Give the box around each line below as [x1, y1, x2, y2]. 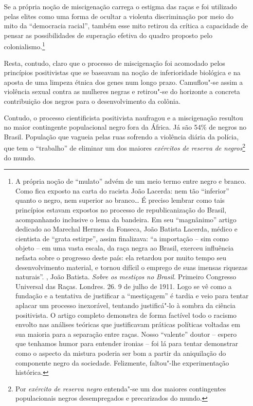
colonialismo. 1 [4, 40, 45, 52]
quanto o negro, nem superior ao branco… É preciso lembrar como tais [15, 195, 225, 205]
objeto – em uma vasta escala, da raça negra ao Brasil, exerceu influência [15, 243, 234, 253]
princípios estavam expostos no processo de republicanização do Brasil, [15, 205, 227, 214]
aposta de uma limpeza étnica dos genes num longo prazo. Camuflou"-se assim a [4, 77, 243, 87]
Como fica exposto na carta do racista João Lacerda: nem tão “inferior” [15, 185, 229, 195]
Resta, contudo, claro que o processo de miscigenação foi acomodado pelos [4, 58, 225, 68]
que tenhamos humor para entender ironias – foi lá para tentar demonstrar [15, 338, 238, 348]
